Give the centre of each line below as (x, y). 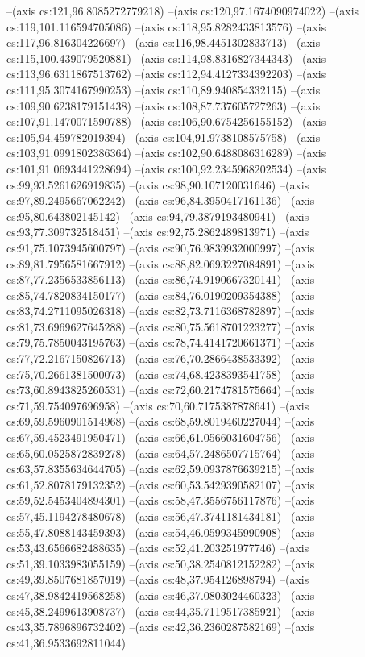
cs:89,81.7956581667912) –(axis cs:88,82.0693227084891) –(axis (161, 263)
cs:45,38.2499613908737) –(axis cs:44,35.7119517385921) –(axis (161, 611)
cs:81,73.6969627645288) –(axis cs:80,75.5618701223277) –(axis (161, 326)
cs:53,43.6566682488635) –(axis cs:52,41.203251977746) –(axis (158, 548)
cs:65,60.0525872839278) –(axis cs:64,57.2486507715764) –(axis (161, 453)
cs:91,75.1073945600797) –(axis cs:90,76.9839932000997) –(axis (161, 247)
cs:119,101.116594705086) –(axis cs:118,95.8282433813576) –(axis (166, 26)
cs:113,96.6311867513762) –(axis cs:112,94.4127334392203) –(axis (166, 74)
